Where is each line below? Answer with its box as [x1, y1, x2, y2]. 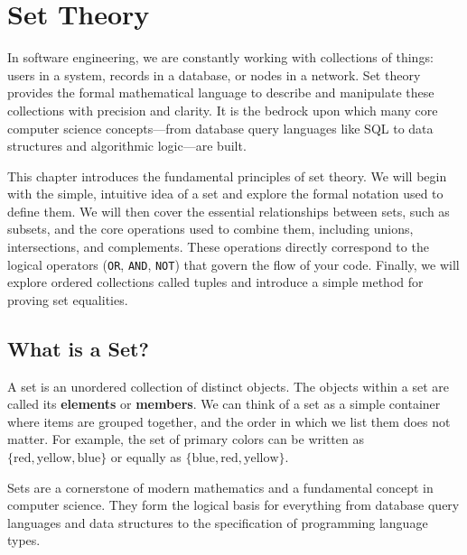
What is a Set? [7, 334, 149, 362]
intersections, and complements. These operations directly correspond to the [7, 237, 429, 256]
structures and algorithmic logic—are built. [7, 136, 247, 155]
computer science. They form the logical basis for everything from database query [7, 495, 460, 514]
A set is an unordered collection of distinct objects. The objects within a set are [7, 376, 449, 395]
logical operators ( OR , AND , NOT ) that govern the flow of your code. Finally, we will [7, 254, 460, 273]
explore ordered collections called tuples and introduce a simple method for [7, 273, 424, 291]
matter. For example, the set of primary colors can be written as [7, 430, 364, 449]
